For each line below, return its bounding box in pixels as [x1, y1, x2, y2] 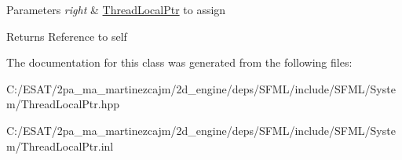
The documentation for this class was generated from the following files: [6, 54, 353, 71]
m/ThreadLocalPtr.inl [6, 137, 114, 154]
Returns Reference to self [6, 27, 127, 44]
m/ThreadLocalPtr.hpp [6, 96, 120, 112]
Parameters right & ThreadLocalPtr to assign [6, 2, 226, 17]
